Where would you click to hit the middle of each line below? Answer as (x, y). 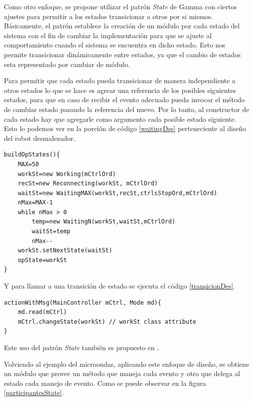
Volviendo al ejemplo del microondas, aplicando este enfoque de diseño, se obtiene (127, 364)
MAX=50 (28, 164)
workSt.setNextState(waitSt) (65, 251)
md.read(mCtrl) (42, 312)
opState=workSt (42, 260)
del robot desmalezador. (40, 138)
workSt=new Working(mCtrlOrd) (67, 174)
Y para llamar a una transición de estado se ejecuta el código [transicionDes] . (120, 286)
